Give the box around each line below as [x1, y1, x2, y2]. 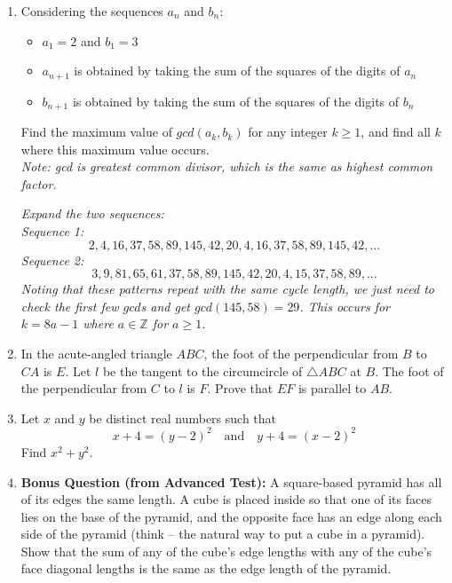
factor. [20, 174, 57, 193]
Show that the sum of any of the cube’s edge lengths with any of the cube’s [20, 541, 432, 560]
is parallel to [297, 379, 367, 398]
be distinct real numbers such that [89, 408, 277, 427]
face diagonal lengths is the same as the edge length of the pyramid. [20, 559, 392, 578]
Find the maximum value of [20, 122, 172, 141]
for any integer [248, 122, 328, 141]
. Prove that [207, 379, 274, 398]
